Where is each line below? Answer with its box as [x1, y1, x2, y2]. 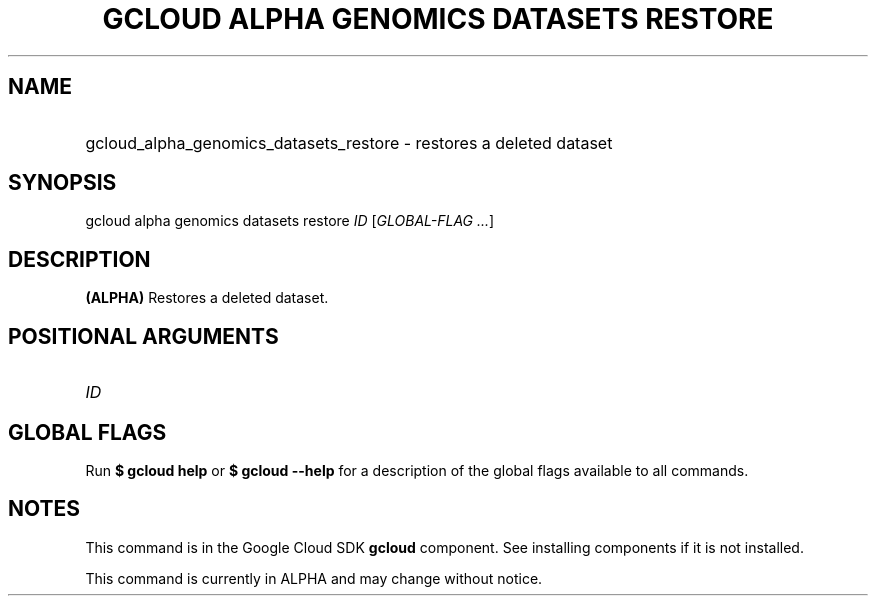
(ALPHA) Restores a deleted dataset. [85, 289, 329, 307]
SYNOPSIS [8, 170, 117, 196]
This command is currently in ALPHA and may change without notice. [85, 569, 543, 587]
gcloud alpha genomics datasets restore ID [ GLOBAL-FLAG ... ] [85, 212, 495, 230]
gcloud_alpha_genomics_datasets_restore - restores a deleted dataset [85, 132, 613, 153]
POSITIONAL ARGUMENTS [8, 323, 279, 349]
